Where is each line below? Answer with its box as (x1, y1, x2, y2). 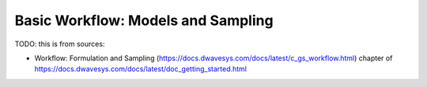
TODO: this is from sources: (14, 39, 105, 49)
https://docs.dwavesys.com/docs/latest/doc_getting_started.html (34, 64, 248, 74)
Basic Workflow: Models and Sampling (14, 12, 274, 29)
